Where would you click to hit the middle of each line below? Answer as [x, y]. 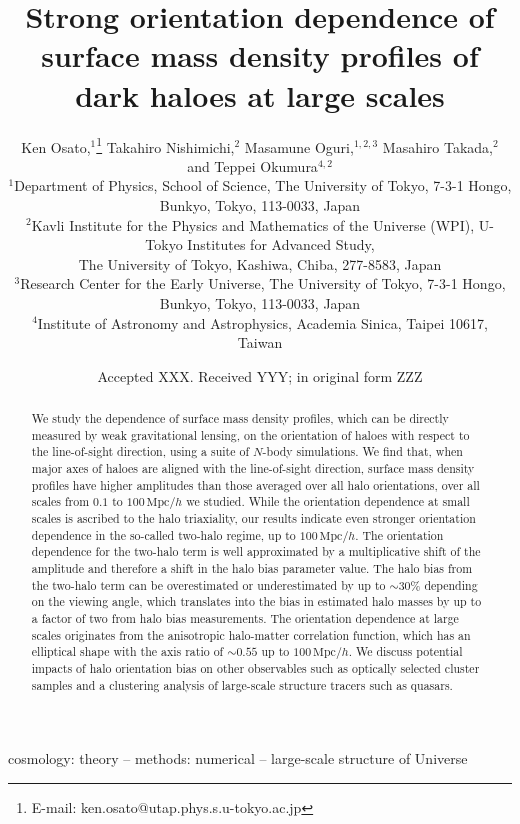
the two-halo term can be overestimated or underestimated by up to [208, 584]
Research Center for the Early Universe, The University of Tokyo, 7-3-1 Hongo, [263, 283]
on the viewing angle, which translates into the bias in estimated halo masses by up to [256, 601]
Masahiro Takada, [438, 146]
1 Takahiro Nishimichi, [165, 145]
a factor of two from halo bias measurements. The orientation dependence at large [245, 617]
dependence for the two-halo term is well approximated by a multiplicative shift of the [256, 551]
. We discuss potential [405, 651]
